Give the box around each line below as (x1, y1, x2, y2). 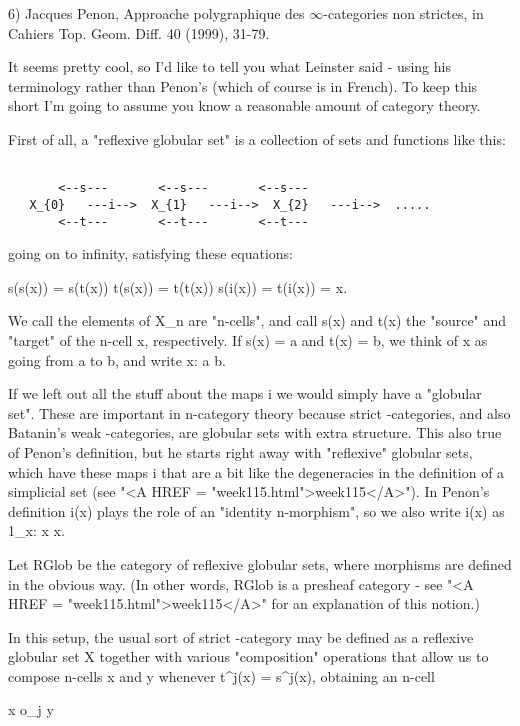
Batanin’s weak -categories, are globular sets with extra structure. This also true (8, 422, 502, 443)
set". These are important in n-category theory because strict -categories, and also (8, 402, 511, 423)
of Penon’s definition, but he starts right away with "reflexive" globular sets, (8, 441, 473, 462)
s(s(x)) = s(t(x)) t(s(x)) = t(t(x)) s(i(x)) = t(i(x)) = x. (8, 276, 348, 297)
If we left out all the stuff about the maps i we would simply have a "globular (8, 383, 482, 404)
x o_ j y (8, 699, 54, 720)
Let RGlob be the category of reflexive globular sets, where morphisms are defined (8, 553, 512, 574)
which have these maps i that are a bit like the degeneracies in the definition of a (8, 461, 505, 482)
